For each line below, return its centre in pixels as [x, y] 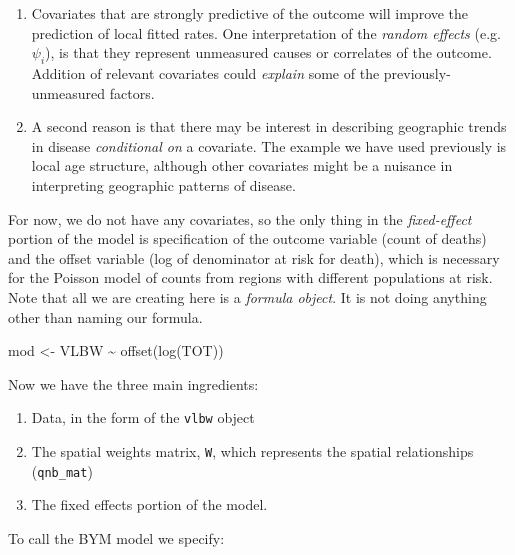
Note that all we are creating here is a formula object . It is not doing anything [247, 296]
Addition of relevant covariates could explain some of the [205, 72]
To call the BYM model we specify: [116, 537]
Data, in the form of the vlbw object [143, 417]
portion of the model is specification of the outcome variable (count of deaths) [247, 238]
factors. [132, 92]
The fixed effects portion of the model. [149, 504]
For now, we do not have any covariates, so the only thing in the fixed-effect [240, 218]
